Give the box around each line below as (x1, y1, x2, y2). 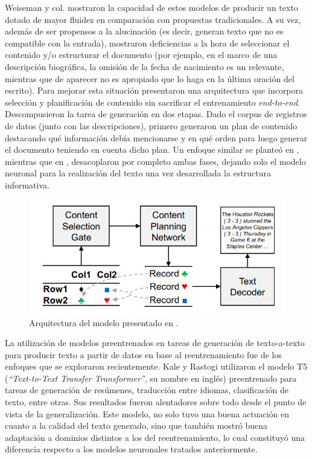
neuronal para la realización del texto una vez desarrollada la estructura (5, 167, 272, 179)
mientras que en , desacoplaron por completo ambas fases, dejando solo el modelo (5, 155, 306, 167)
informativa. (5, 178, 49, 191)
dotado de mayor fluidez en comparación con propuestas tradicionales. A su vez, (5, 13, 301, 25)
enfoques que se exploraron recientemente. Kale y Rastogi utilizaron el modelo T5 (5, 360, 308, 373)
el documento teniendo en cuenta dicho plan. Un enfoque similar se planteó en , (5, 143, 299, 156)
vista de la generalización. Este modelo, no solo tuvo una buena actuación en (5, 407, 290, 420)
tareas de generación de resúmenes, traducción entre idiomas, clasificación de (5, 384, 288, 396)
